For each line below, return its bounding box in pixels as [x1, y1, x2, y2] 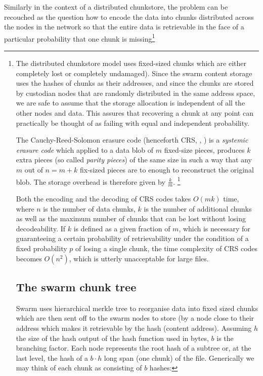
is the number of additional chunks [144, 203, 252, 214]
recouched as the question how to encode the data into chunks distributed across [4, 11, 254, 22]
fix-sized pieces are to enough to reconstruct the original [80, 164, 254, 175]
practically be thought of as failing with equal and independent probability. [16, 117, 249, 128]
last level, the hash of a [16, 352, 88, 363]
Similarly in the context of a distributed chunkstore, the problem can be [4, 2, 228, 12]
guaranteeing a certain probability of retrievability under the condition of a [16, 233, 249, 244]
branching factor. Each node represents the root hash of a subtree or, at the [16, 343, 251, 353]
